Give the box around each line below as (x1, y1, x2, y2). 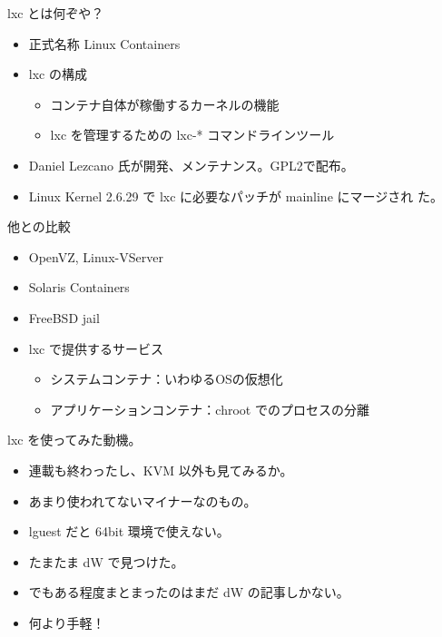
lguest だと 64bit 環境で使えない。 (28, 522, 230, 541)
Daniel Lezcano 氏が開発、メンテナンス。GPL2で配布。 (28, 155, 354, 174)
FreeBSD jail (28, 308, 100, 327)
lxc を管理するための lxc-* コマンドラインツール (50, 125, 335, 144)
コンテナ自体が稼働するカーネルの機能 (50, 94, 280, 113)
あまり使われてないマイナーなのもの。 (28, 491, 257, 510)
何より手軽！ (28, 612, 105, 632)
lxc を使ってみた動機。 (7, 430, 142, 449)
